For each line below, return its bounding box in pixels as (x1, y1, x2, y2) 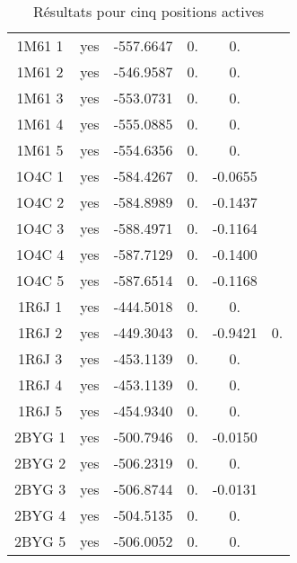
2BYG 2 (14, 452, 66, 473)
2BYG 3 (14, 478, 66, 499)
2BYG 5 (14, 531, 66, 551)
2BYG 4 (14, 505, 66, 525)
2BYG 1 (14, 426, 66, 447)
